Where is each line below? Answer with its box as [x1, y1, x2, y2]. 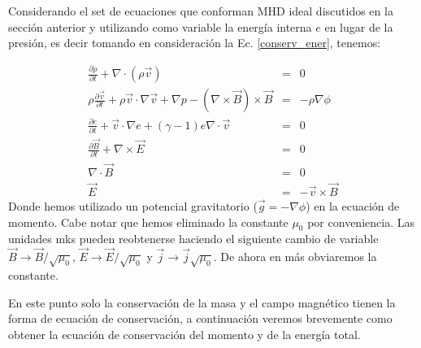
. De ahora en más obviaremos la [213, 248, 377, 265]
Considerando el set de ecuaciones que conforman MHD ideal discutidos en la [8, 2, 393, 19]
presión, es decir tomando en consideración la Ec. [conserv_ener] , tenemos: [8, 34, 381, 51]
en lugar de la [324, 18, 393, 35]
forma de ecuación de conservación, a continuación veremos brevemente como [8, 310, 393, 327]
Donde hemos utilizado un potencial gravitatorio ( [8, 197, 258, 214]
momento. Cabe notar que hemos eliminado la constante [8, 213, 289, 230]
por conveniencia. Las [307, 213, 414, 230]
